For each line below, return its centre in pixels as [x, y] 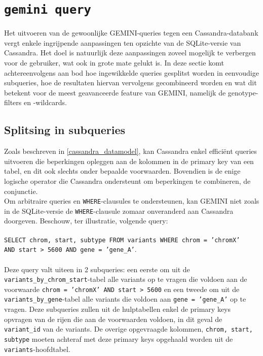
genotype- [243, 92]
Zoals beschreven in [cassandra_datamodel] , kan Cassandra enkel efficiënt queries [130, 151]
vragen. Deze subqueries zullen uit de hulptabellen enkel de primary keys [118, 309]
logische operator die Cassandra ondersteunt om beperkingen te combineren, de [127, 181]
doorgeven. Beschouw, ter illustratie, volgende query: [86, 221]
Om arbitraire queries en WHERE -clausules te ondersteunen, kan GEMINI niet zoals [132, 201]
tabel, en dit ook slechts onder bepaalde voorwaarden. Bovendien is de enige [122, 171]
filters [13, 102]
